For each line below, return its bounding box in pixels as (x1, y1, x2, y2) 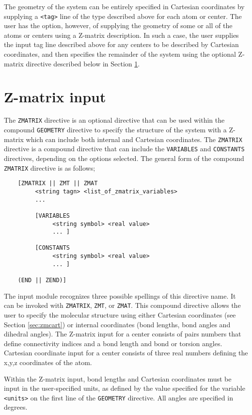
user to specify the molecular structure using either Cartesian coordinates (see (4, 310, 236, 319)
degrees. (4, 402, 28, 412)
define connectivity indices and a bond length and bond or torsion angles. (4, 338, 222, 348)
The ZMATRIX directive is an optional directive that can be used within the (4, 115, 225, 125)
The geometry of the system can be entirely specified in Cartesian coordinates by (4, 1, 245, 11)
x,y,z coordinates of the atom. (4, 357, 92, 367)
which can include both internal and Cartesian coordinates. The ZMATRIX (26, 134, 242, 144)
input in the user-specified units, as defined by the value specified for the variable (4, 383, 245, 393)
